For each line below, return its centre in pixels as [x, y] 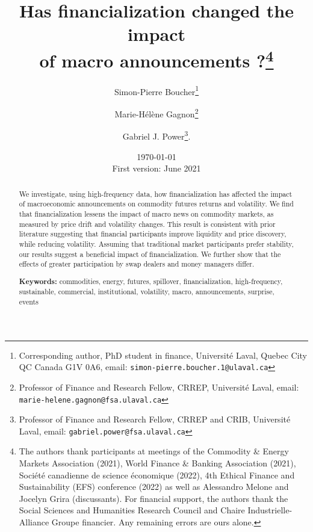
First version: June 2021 [156, 168]
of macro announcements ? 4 [156, 59]
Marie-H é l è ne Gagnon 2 [156, 113]
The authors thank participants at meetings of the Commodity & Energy [154, 451]
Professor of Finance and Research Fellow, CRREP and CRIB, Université [155, 419]
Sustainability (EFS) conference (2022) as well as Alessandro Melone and [154, 487]
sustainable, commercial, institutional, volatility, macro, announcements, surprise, [147, 292]
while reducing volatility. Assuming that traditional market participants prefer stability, [156, 243]
